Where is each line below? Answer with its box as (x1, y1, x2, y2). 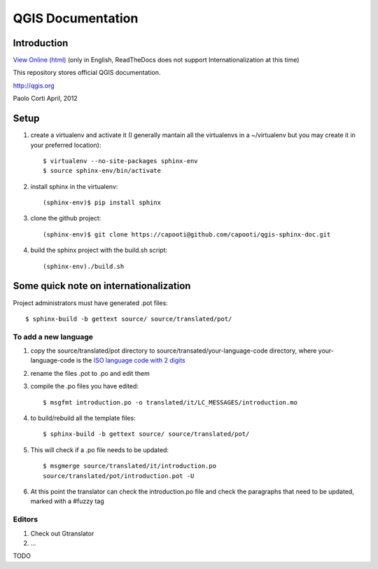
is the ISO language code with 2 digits (76, 356, 185, 365)
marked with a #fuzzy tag (30, 497, 104, 505)
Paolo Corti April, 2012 (13, 94, 78, 103)
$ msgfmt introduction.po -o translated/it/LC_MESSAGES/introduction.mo (43, 398, 297, 406)
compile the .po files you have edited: (30, 382, 139, 391)
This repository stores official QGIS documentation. (13, 69, 161, 77)
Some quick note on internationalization (13, 280, 191, 292)
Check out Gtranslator (30, 529, 94, 538)
